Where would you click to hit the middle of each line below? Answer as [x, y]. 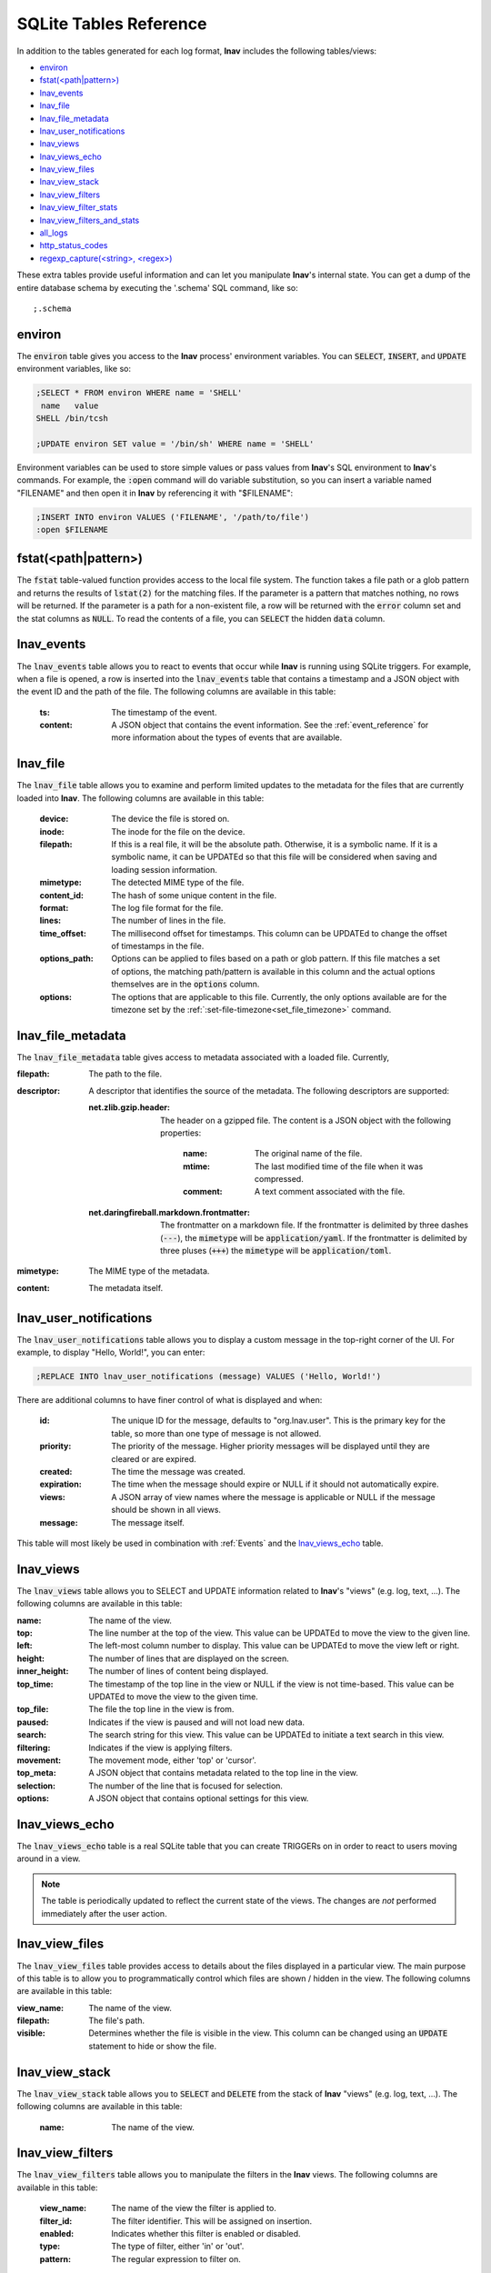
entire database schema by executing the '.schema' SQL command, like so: [158, 287]
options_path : [67, 958]
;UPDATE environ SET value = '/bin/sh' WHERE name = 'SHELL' [175, 444]
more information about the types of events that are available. [227, 737]
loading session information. [164, 869]
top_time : [35, 1684]
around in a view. [49, 1858]
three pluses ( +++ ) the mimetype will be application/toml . [276, 1251]
